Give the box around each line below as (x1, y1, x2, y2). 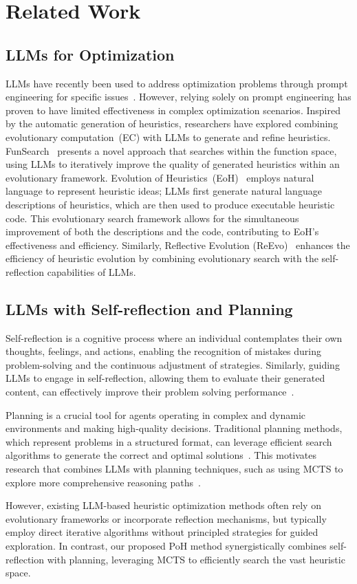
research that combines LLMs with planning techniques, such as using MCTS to (6, 462, 343, 476)
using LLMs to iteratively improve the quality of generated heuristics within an (6, 157, 340, 171)
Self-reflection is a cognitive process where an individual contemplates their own (6, 330, 343, 345)
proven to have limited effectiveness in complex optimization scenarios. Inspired (6, 102, 340, 117)
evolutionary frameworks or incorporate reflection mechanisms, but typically (6, 511, 327, 526)
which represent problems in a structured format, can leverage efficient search (6, 434, 332, 448)
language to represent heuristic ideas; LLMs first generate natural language (6, 184, 322, 198)
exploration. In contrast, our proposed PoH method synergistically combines (6, 539, 327, 552)
